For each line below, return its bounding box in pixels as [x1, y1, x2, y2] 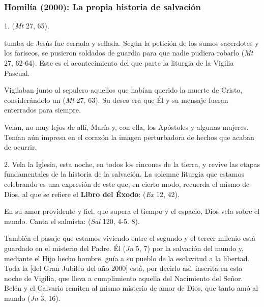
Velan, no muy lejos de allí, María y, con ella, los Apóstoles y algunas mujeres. [4, 121, 249, 132]
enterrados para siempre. [4, 104, 81, 115]
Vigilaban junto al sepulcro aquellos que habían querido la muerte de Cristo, [4, 85, 243, 95]
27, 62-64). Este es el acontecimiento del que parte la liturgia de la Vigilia [4, 58, 234, 68]
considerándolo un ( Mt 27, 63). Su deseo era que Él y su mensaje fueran [4, 94, 228, 105]
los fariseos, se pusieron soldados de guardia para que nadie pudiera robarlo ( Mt [4, 47, 253, 58]
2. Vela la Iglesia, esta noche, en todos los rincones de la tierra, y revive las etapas [4, 158, 260, 169]
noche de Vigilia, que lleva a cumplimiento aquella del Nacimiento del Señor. [4, 272, 243, 283]
